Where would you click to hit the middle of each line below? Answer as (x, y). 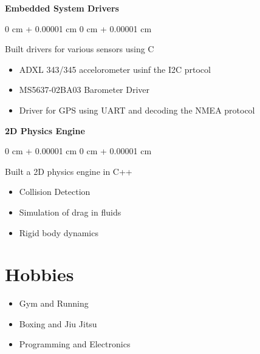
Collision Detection (55, 192)
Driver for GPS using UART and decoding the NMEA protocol (137, 110)
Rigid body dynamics (59, 232)
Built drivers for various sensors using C (80, 49)
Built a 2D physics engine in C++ (69, 171)
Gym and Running (54, 303)
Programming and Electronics (75, 344)
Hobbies (39, 274)
